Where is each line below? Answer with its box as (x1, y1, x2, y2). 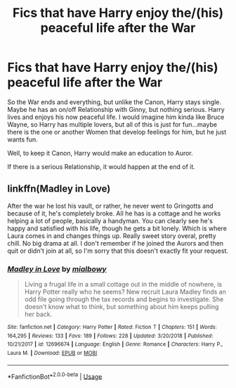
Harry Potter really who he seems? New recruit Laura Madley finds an (24, 287, 226, 296)
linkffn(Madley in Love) (7, 183, 111, 195)
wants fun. (7, 135, 39, 144)
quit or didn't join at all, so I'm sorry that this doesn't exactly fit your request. (7, 246, 229, 255)
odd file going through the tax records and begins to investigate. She (24, 295, 224, 303)
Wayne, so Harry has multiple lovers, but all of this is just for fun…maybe (7, 120, 218, 128)
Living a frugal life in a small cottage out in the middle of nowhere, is (24, 280, 223, 289)
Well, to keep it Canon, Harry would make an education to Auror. (7, 149, 193, 157)
